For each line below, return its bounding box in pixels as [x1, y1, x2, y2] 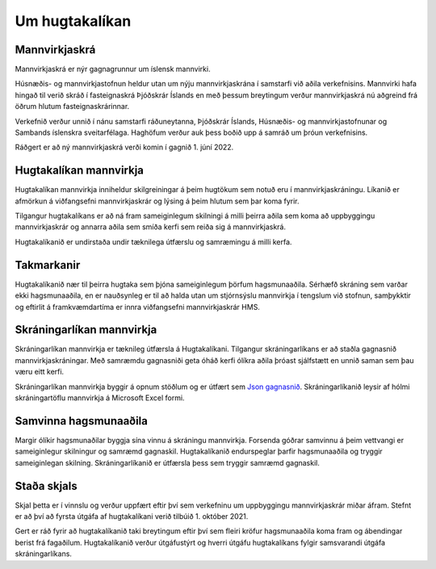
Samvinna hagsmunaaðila [15, 414, 149, 428]
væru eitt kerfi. [15, 367, 65, 377]
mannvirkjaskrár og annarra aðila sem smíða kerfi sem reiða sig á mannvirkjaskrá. [15, 222, 287, 232]
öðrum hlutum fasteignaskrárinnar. [15, 102, 130, 111]
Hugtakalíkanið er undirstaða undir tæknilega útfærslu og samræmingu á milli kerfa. [15, 236, 292, 246]
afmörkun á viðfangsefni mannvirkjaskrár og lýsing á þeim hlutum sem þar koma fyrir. [15, 196, 300, 206]
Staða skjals [15, 479, 78, 492]
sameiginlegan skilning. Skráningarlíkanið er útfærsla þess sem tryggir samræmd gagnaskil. [15, 458, 321, 467]
